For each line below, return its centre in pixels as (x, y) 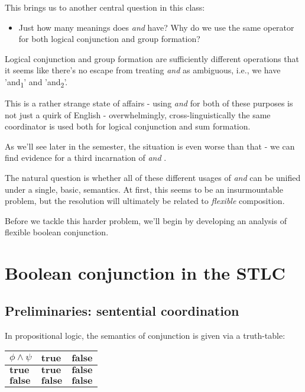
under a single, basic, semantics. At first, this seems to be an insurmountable (144, 189)
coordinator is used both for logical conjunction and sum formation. (128, 126)
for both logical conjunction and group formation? (109, 39)
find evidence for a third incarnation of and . (86, 158)
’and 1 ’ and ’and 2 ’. (36, 82)
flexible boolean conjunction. (57, 232)
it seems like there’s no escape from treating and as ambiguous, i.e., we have (143, 70)
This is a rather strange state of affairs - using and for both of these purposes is (149, 103)
